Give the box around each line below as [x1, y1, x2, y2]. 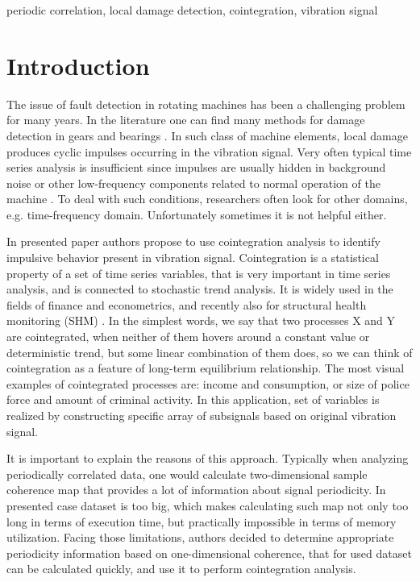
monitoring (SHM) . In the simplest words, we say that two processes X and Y [6, 312, 396, 329]
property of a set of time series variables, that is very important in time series [6, 264, 391, 281]
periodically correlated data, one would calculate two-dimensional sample [6, 465, 368, 482]
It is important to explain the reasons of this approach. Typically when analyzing [6, 450, 409, 467]
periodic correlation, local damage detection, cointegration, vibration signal [6, 2, 378, 18]
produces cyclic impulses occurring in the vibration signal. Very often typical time [6, 143, 412, 160]
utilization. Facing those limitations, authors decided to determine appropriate [6, 529, 394, 546]
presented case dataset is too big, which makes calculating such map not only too [6, 497, 409, 513]
